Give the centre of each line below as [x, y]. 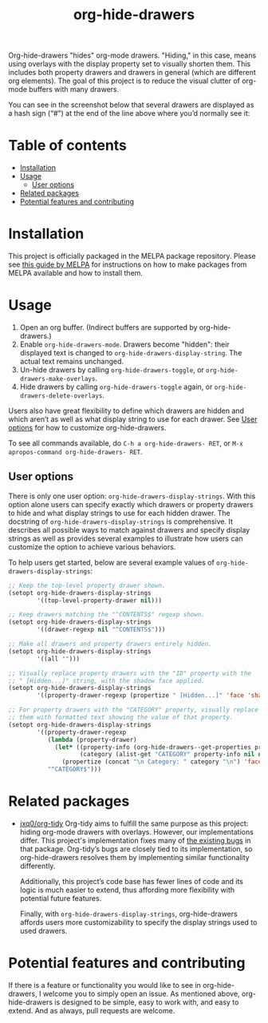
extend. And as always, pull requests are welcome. [92, 1010]
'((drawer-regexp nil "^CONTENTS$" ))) [101, 630]
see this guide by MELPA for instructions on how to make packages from [128, 264]
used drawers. [43, 931]
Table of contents [68, 146]
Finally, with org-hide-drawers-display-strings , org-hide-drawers [128, 914]
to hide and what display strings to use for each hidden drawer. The [119, 513]
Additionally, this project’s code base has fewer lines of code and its [132, 881]
